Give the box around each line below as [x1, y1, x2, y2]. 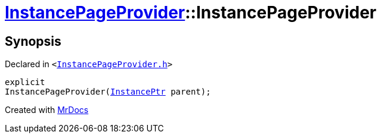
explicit [5, 77, 45, 87]
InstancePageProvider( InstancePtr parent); [5, 87, 211, 97]
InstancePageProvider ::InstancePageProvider [5, 2, 377, 23]
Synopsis [5, 33, 61, 49]
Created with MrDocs [5, 105, 89, 115]
